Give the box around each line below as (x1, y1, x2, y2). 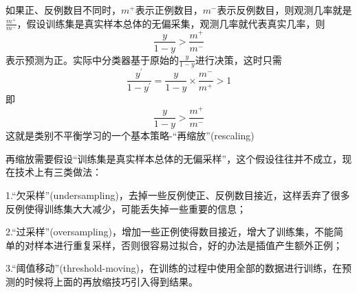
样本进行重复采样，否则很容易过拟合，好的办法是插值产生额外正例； (34, 237, 343, 252)
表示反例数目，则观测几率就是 (217, 3, 352, 16)
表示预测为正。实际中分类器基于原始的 (6, 52, 179, 67)
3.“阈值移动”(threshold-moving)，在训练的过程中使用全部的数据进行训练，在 (6, 261, 342, 275)
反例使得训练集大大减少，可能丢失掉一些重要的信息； (6, 201, 246, 215)
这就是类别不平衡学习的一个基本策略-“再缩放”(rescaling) (6, 128, 255, 143)
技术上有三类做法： (14, 165, 102, 179)
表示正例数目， (135, 3, 203, 16)
